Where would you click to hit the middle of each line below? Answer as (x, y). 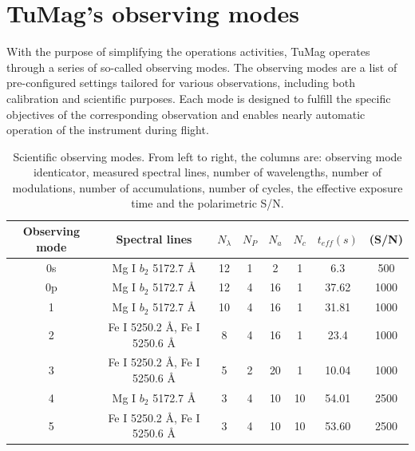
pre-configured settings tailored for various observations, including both (181, 83)
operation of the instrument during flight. (108, 130)
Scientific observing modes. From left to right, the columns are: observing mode (207, 156)
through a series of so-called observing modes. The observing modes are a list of (202, 67)
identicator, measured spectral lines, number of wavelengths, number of (207, 172)
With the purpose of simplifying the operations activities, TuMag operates (188, 51)
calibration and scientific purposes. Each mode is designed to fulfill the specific (199, 98)
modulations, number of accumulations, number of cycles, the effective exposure (207, 187)
